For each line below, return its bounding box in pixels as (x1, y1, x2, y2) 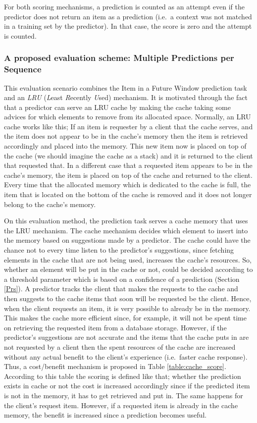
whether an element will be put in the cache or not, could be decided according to (4, 264, 253, 274)
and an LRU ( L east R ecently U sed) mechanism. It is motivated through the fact (4, 92, 248, 103)
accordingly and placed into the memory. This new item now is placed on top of (4, 141, 247, 151)
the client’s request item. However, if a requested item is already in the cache (4, 400, 238, 410)
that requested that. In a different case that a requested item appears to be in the (4, 160, 253, 170)
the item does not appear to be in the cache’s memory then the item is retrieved (4, 131, 248, 141)
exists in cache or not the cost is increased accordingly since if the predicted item (4, 380, 250, 391)
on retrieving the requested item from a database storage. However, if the (4, 322, 227, 332)
